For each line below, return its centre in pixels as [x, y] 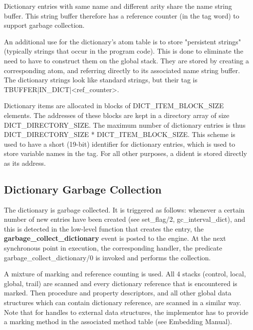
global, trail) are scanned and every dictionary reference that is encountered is [121, 283]
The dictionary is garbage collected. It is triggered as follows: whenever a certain [124, 209]
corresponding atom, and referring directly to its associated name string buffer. [122, 70]
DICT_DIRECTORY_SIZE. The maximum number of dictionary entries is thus [125, 125]
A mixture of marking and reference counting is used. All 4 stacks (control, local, [125, 274]
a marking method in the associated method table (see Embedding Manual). [118, 321]
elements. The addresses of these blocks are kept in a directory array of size [117, 115]
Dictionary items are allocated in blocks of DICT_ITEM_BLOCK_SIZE [114, 106]
